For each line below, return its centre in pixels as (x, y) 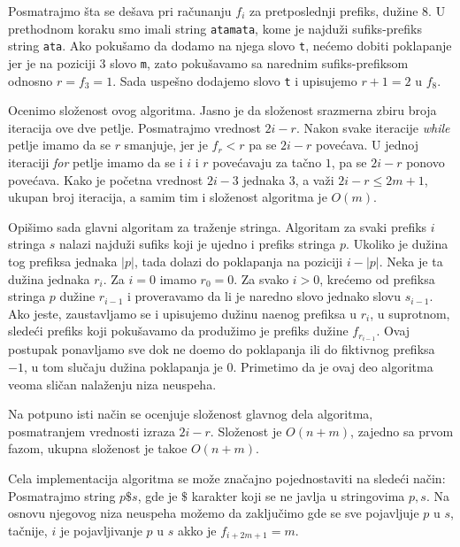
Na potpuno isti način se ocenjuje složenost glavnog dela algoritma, (191, 414)
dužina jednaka (49, 278)
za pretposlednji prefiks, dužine (333, 11)
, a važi (314, 179)
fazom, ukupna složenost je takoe (98, 448)
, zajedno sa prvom (402, 431)
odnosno (31, 80)
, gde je (157, 495)
